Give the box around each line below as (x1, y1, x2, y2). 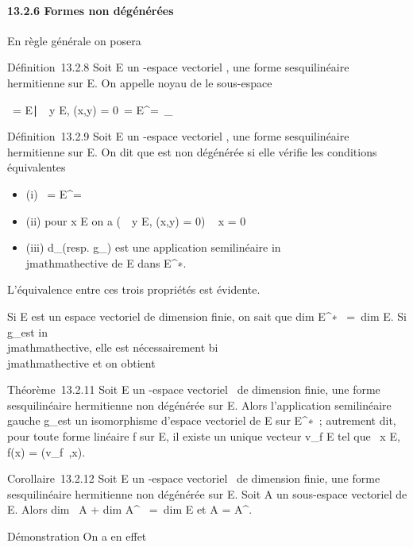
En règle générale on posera (7, 32, 141, 48)
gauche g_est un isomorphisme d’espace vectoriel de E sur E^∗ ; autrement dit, (7, 412, 396, 429)
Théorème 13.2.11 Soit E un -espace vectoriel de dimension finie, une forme (7, 381, 380, 398)
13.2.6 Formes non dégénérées (7, 2, 174, 18)
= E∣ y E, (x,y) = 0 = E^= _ (12, 101, 173, 117)
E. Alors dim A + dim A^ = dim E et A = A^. (7, 501, 253, 518)
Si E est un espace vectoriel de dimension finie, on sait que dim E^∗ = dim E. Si (7, 307, 407, 324)
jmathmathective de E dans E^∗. (25, 254, 187, 271)
